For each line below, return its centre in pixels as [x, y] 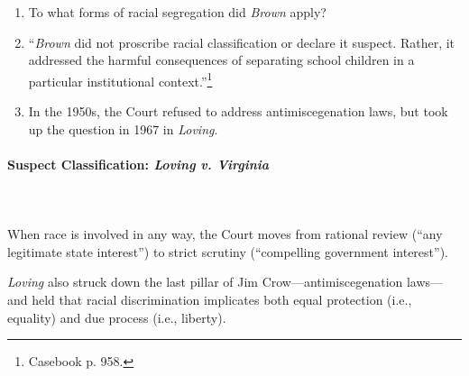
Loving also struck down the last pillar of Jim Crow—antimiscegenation [205, 282]
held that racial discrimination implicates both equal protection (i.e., [222, 299]
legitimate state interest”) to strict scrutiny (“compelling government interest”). [228, 251]
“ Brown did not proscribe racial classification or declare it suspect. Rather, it [242, 42]
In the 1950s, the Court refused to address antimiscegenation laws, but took [238, 111]
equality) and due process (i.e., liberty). [117, 317]
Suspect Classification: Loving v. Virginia [138, 164]
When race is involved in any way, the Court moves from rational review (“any [225, 234]
